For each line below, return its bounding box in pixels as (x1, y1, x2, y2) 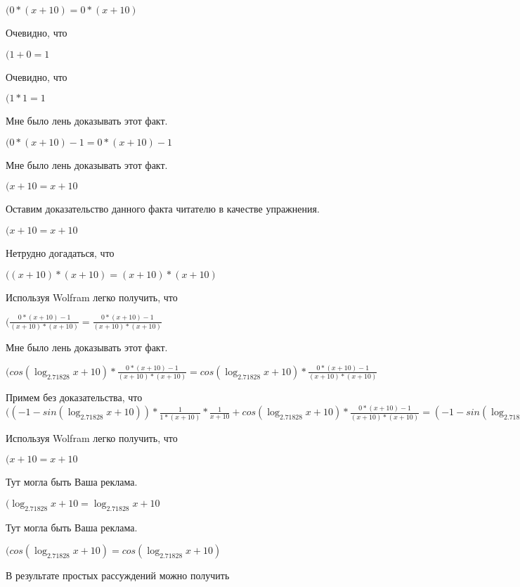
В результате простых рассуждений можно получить (6, 568, 230, 583)
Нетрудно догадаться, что (6, 245, 115, 260)
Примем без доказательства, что (6, 390, 143, 405)
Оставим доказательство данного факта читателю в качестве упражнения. (6, 201, 320, 216)
